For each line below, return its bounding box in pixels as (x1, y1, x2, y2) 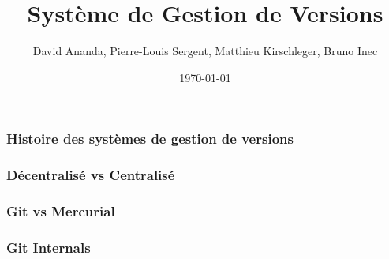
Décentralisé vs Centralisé (6, 165, 175, 185)
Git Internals (6, 237, 91, 257)
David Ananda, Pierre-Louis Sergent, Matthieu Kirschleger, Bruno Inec (32, 43, 378, 59)
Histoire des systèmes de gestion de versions (6, 129, 294, 148)
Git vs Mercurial (6, 201, 115, 220)
